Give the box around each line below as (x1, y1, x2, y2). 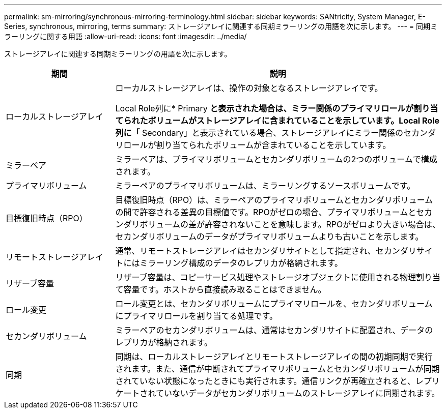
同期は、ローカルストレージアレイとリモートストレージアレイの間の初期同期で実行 (115, 351, 433, 362)
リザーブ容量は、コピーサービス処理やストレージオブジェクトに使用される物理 (115, 272, 416, 282)
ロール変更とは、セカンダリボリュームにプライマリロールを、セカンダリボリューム (115, 299, 433, 309)
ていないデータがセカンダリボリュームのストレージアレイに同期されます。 (156, 388, 440, 398)
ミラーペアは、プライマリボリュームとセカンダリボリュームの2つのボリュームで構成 (115, 154, 437, 164)
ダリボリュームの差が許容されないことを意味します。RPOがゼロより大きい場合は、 (123, 219, 440, 229)
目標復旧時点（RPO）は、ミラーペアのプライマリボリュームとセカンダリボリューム (115, 195, 433, 205)
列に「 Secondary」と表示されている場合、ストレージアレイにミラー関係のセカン (115, 128, 428, 138)
